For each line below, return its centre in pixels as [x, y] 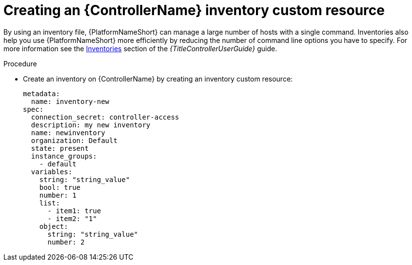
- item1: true [74, 211]
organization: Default [74, 140]
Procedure [20, 63]
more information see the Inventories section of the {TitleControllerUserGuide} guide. [140, 48]
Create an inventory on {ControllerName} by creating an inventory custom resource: [158, 79]
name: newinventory [68, 132]
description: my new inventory [91, 125]
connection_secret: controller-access [105, 117]
